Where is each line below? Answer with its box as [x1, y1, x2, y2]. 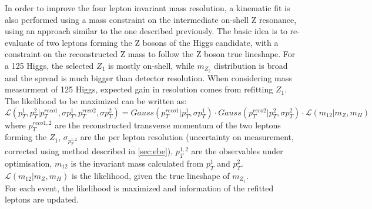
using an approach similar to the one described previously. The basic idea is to [5, 25, 287, 37]
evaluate [5, 36, 35, 48]
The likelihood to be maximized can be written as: [5, 95, 187, 107]
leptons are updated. [5, 193, 79, 205]
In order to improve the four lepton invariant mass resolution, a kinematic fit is [5, 2, 290, 14]
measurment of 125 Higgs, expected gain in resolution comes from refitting [5, 83, 273, 95]
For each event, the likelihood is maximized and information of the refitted [5, 181, 274, 194]
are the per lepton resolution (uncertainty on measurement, [80, 131, 294, 143]
